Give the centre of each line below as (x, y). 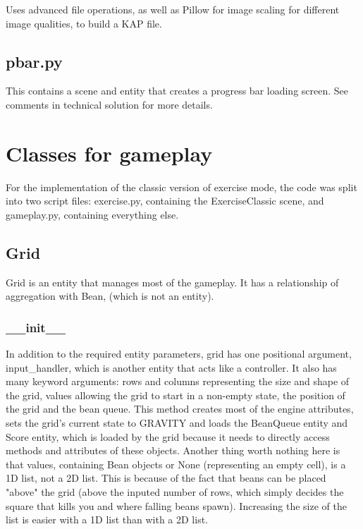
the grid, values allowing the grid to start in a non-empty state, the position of (176, 395)
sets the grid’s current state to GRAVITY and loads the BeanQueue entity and (177, 423)
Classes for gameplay (109, 153)
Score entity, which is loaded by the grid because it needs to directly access (168, 436)
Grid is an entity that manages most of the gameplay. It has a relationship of (172, 282)
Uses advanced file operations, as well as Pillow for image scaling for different (173, 9)
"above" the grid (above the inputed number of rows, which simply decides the (175, 492)
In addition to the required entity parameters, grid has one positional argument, (179, 354)
